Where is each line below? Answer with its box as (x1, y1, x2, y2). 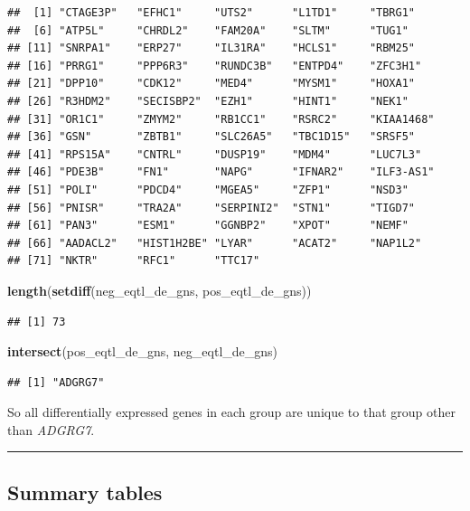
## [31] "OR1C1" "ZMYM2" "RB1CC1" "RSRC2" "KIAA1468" (7, 112, 435, 126)
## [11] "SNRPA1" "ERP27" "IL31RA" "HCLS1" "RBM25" (7, 42, 416, 55)
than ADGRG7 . (7, 420, 95, 439)
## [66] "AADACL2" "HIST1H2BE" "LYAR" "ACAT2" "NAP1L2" (7, 236, 422, 250)
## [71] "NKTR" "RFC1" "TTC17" (7, 254, 260, 268)
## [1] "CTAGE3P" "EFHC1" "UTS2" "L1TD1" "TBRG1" (7, 6, 416, 19)
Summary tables (7, 478, 163, 506)
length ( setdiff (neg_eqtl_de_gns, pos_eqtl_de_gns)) (7, 280, 312, 299)
